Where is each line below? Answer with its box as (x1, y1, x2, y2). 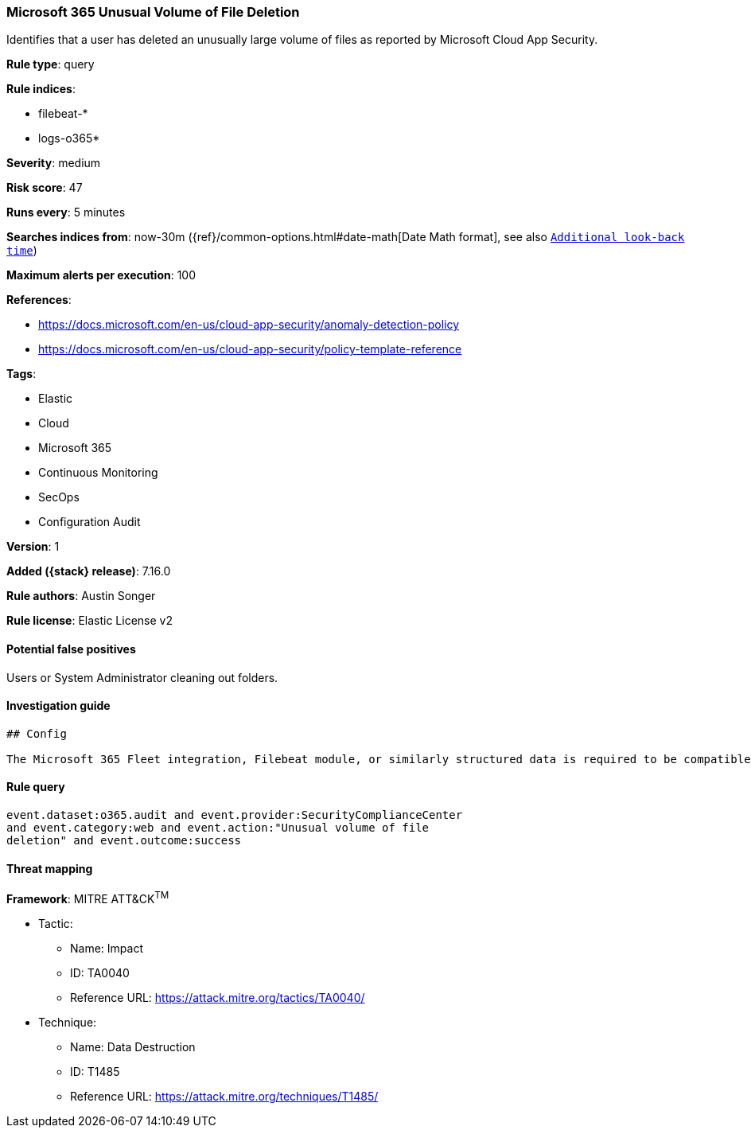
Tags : (6, 367, 37, 381)
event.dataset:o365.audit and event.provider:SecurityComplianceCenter (6, 809, 463, 822)
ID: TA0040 (70, 965, 130, 980)
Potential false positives (6, 641, 136, 656)
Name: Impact (70, 941, 143, 955)
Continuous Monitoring (38, 466, 158, 480)
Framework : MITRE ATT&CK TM (6, 890, 169, 906)
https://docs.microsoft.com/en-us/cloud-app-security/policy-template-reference (38, 342, 462, 357)
